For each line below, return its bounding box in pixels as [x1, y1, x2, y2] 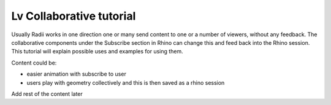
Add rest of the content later [11, 90, 83, 98]
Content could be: [11, 59, 57, 66]
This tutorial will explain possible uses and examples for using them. [11, 48, 183, 55]
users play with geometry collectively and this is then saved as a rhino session [26, 79, 225, 86]
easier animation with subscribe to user [26, 71, 127, 78]
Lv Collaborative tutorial [11, 9, 136, 23]
